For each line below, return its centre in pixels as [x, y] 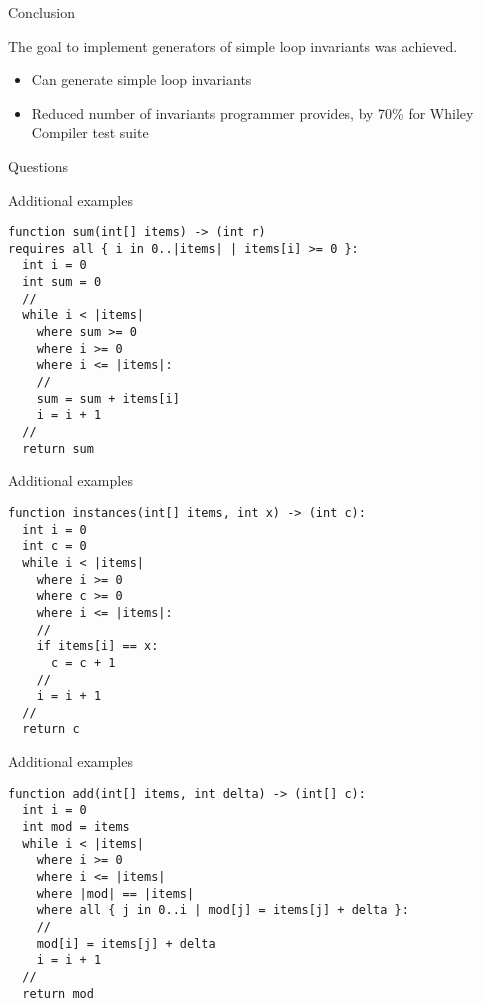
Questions [38, 165]
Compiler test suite [90, 132]
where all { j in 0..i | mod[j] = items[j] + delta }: [222, 910]
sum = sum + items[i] [108, 398]
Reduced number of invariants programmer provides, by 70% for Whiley [252, 112]
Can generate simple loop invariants [141, 79]
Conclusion [41, 12]
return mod [58, 993]
